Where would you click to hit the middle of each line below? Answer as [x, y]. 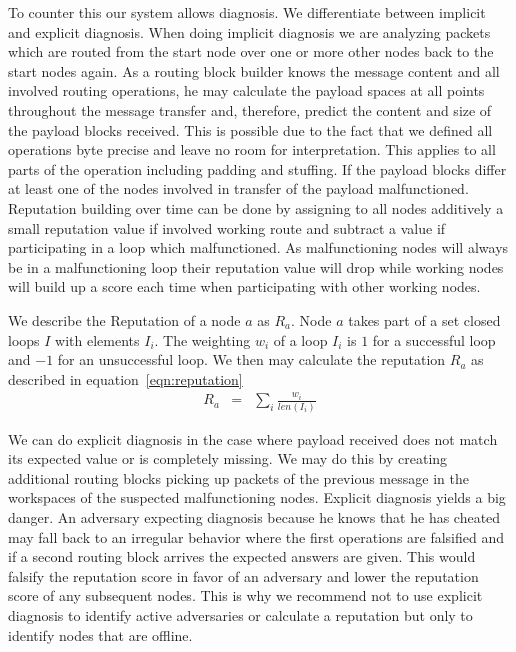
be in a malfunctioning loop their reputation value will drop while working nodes [256, 266]
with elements [97, 339]
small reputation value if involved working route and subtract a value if [227, 227]
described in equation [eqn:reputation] [125, 378]
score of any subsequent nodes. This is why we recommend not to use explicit [245, 595]
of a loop [300, 339]
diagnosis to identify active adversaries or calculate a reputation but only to [240, 614]
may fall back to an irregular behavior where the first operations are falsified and [256, 536]
